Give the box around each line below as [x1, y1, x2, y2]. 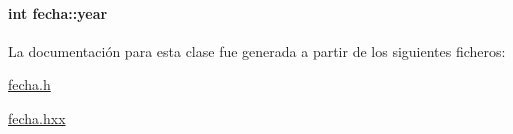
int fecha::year [8, 2, 108, 23]
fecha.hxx [8, 107, 66, 128]
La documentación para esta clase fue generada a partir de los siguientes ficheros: [8, 40, 506, 61]
